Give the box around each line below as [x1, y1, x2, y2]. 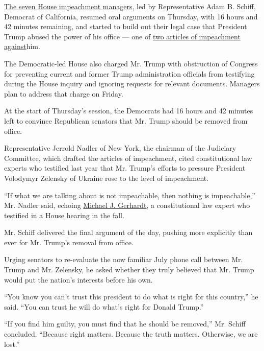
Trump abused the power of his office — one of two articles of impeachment [4, 31, 241, 41]
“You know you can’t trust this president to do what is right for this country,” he [4, 291, 258, 302]
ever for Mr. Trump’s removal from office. [4, 237, 134, 247]
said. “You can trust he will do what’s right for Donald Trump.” [4, 301, 204, 312]
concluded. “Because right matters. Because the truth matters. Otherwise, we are [4, 329, 258, 339]
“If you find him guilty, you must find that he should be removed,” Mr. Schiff [4, 318, 246, 329]
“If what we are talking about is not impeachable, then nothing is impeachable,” [4, 190, 255, 200]
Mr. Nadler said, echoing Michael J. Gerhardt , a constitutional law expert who [4, 200, 250, 210]
